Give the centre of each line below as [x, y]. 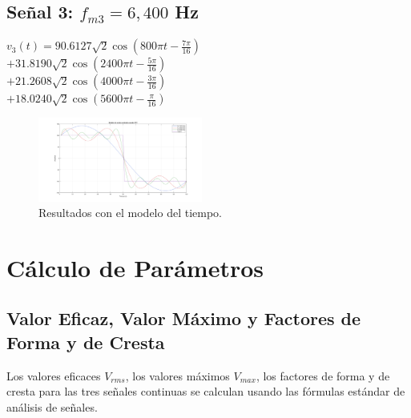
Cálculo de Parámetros [135, 267]
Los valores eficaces [54, 375]
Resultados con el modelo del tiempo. [130, 213]
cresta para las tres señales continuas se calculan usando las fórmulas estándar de [206, 391]
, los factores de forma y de [323, 375]
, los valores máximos [177, 375]
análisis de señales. [52, 406]
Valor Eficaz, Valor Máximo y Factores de [184, 318]
